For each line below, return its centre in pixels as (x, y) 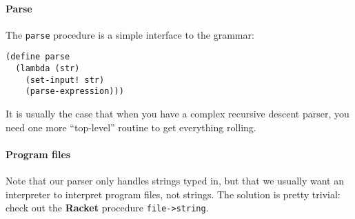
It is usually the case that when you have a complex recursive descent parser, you (177, 114)
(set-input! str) (65, 80)
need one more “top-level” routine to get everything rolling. (131, 127)
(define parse (38, 57)
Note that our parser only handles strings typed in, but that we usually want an (175, 181)
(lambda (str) (48, 69)
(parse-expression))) (74, 92)
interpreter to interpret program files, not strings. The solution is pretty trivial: (173, 194)
